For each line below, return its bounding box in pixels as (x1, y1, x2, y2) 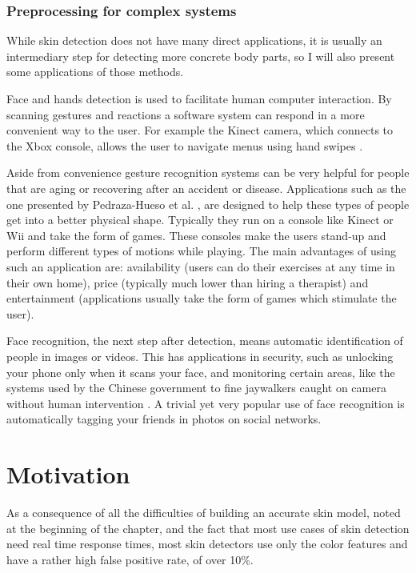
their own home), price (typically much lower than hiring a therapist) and (6, 274, 369, 291)
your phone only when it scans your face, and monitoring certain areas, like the (6, 363, 395, 380)
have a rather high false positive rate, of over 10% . (6, 551, 254, 567)
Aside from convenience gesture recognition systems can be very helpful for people (6, 164, 410, 181)
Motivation (6, 458, 130, 491)
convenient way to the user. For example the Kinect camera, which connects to (6, 122, 394, 138)
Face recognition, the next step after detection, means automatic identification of (6, 332, 403, 349)
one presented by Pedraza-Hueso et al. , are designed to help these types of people (6, 195, 410, 212)
